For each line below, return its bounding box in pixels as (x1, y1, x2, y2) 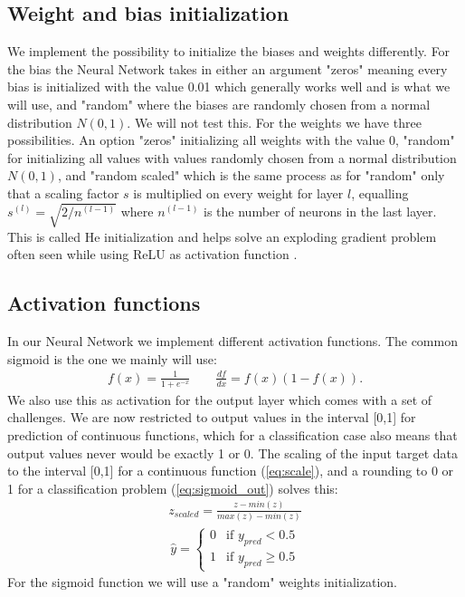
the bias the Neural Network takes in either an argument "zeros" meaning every (7, 59, 448, 78)
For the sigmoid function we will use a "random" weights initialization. (7, 573, 397, 592)
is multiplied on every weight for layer (133, 183, 344, 202)
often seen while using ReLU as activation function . (7, 245, 298, 264)
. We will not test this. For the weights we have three (127, 112, 422, 131)
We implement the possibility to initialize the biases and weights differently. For (7, 42, 451, 61)
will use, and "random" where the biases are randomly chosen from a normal (7, 94, 431, 113)
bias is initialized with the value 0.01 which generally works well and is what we (7, 77, 451, 96)
